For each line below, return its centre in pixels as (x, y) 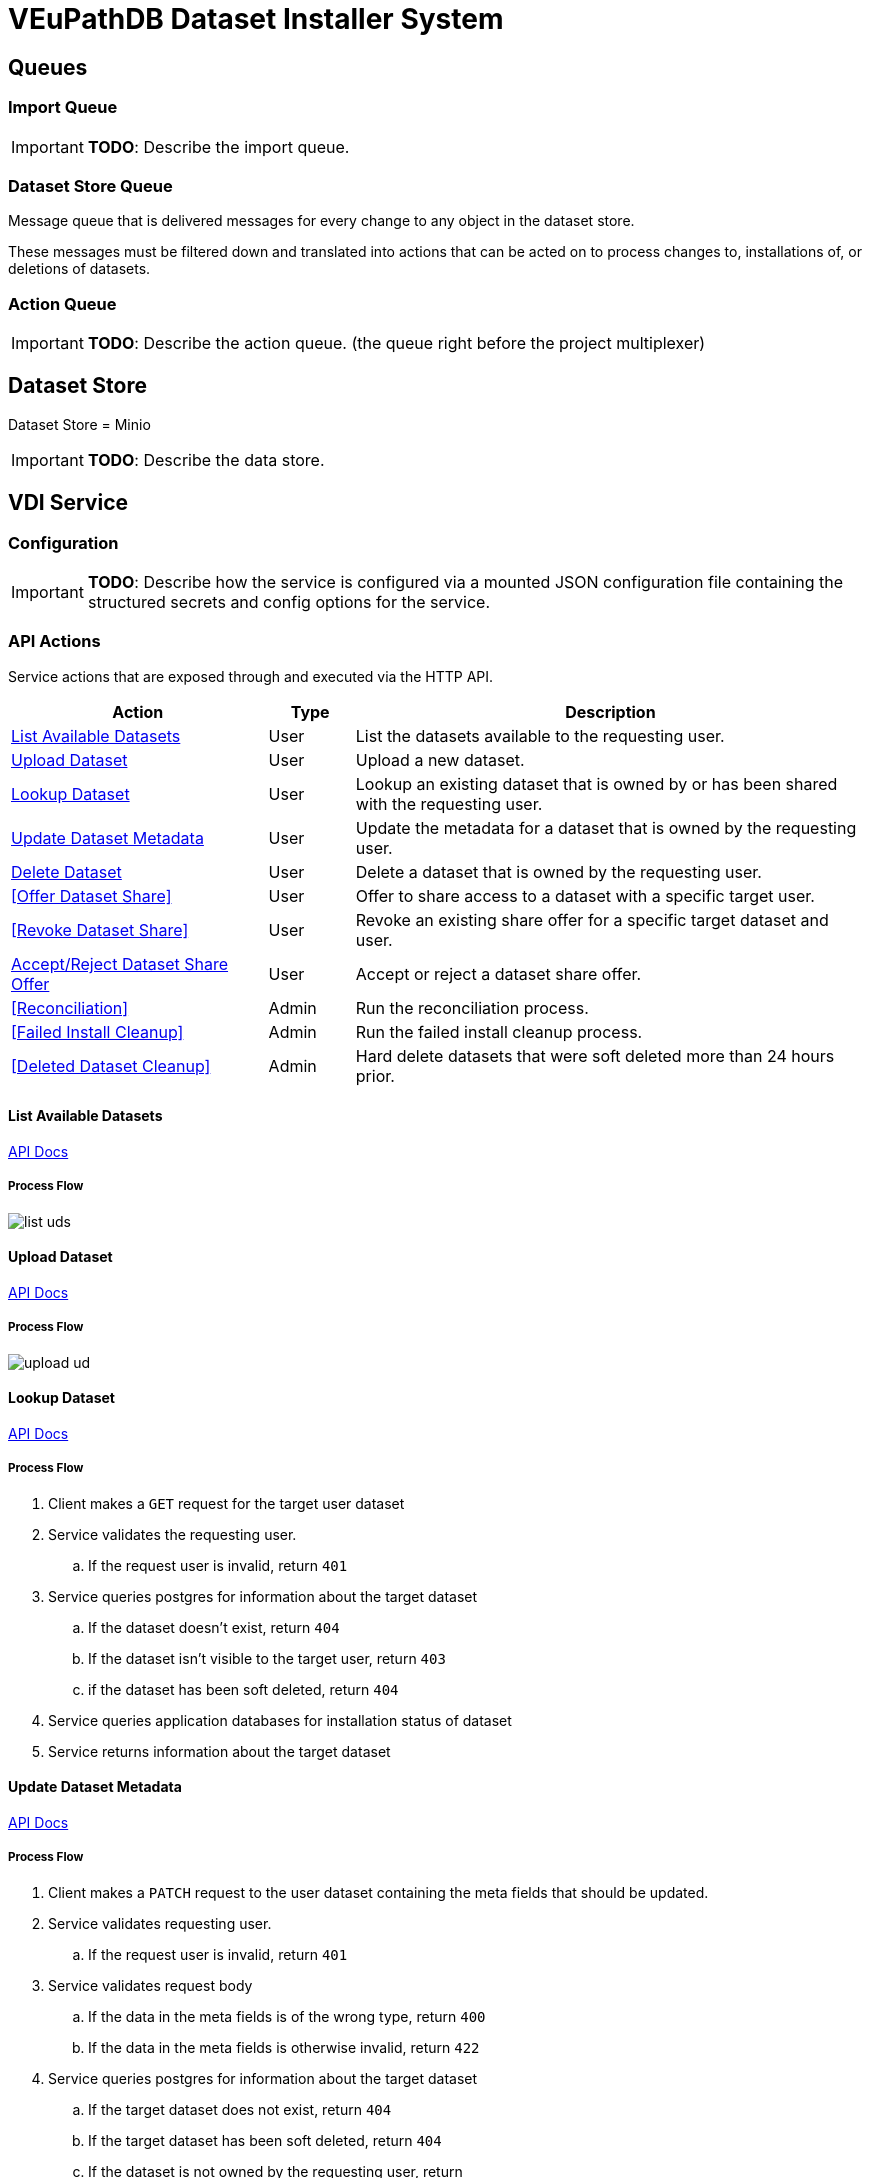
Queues (48, 67)
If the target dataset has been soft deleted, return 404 (265, 2140)
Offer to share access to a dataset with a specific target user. (585, 895)
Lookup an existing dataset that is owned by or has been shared (596, 783)
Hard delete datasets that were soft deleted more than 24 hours (595, 1055)
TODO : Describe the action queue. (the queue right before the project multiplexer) (396, 343)
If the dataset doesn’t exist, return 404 (214, 1627)
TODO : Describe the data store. (206, 459)
